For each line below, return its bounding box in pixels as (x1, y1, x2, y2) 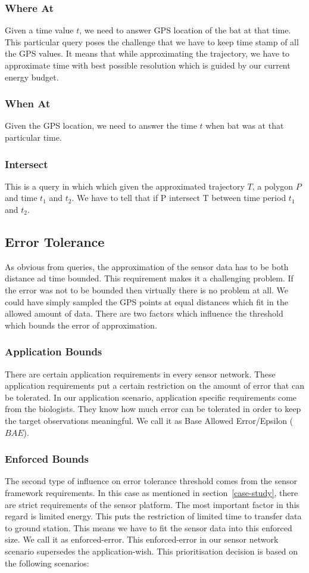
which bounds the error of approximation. (5, 318, 157, 331)
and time (5, 191, 38, 204)
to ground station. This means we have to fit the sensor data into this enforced (5, 521, 292, 534)
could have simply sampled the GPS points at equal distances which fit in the (5, 295, 288, 308)
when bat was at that (205, 119, 284, 132)
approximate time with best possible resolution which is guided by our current (5, 59, 291, 71)
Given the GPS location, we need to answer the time (5, 119, 197, 132)
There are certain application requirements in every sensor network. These (5, 367, 276, 380)
